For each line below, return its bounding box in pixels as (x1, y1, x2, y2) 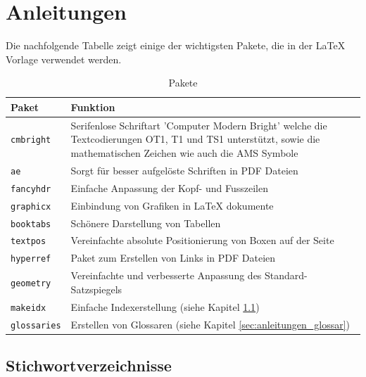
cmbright (11, 135, 51, 146)
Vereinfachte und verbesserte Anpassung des (70, 268, 262, 283)
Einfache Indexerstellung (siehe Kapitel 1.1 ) (70, 299, 260, 314)
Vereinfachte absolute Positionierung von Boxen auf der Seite (70, 233, 334, 248)
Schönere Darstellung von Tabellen (70, 215, 221, 230)
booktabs (11, 219, 51, 229)
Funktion (70, 99, 115, 114)
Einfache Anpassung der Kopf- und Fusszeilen (70, 180, 268, 195)
